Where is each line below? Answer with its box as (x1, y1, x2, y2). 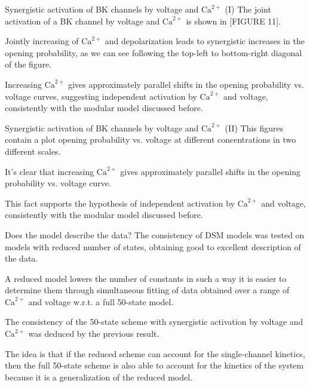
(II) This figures (225, 121, 284, 134)
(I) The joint (225, 3, 271, 15)
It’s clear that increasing (5, 165, 94, 177)
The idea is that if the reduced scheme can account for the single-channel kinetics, (5, 347, 305, 360)
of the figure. (5, 58, 52, 70)
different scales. (5, 145, 61, 157)
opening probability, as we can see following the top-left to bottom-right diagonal (5, 46, 302, 59)
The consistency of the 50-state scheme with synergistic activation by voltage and (5, 315, 303, 328)
